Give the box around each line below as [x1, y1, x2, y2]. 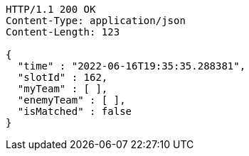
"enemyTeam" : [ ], [17, 94, 126, 106]
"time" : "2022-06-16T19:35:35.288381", [17, 60, 246, 72]
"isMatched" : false [17, 106, 132, 117]
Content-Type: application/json [6, 15, 186, 26]
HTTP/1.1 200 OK [6, 4, 96, 15]
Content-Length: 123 [6, 26, 120, 38]
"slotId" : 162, [17, 72, 108, 83]
